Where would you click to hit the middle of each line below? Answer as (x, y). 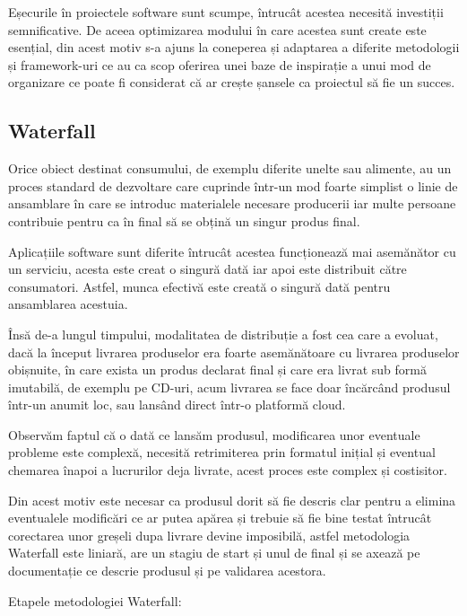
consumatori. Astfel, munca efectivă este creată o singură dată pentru (199, 286)
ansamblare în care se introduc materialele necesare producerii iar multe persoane (232, 203)
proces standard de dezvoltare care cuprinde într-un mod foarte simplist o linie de (233, 185)
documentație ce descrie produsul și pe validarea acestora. (167, 571)
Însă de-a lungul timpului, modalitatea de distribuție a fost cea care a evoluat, (223, 334)
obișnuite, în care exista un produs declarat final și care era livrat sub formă (217, 370)
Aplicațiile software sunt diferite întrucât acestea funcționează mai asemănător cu (232, 251)
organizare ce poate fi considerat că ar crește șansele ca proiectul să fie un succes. (232, 82)
